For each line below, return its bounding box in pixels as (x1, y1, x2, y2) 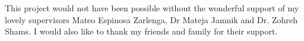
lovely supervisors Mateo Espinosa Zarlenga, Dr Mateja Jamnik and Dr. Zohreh (5, 13, 298, 26)
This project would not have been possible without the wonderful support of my (5, 2, 299, 14)
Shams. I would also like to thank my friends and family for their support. (5, 25, 278, 37)
